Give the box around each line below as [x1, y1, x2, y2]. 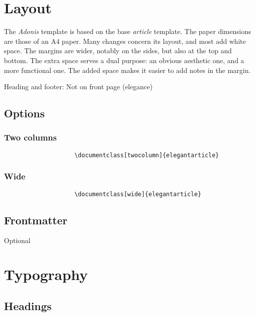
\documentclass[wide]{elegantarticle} [74, 190, 201, 198]
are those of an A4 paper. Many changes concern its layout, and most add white [4, 35, 246, 46]
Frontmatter [4, 212, 68, 227]
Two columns [4, 131, 57, 143]
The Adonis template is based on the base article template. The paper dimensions [4, 26, 251, 36]
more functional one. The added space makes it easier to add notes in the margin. [4, 65, 251, 75]
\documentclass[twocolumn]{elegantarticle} [74, 151, 219, 159]
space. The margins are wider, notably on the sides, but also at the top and [4, 45, 232, 56]
